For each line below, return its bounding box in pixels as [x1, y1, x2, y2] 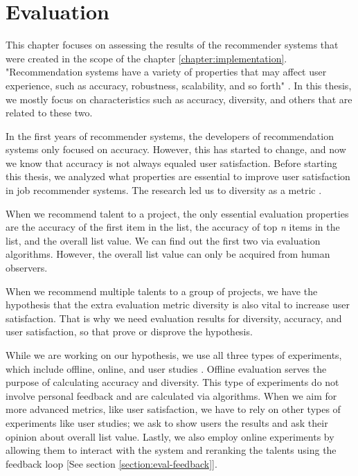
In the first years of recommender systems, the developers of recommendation [6, 128, 334, 143]
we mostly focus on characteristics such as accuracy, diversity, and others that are [6, 91, 352, 106]
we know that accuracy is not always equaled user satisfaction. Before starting [6, 155, 337, 170]
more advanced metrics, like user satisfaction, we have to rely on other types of [6, 402, 341, 416]
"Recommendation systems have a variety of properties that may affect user [6, 64, 327, 79]
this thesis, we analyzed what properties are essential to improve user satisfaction [6, 169, 350, 184]
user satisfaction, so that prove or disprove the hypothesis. [6, 324, 253, 339]
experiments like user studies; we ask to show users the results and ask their [6, 415, 328, 430]
